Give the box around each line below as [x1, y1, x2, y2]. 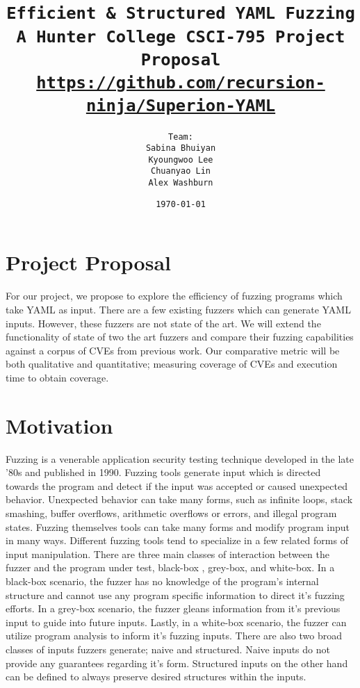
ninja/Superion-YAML [85, 96, 276, 116]
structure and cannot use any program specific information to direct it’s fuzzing [6, 587, 345, 602]
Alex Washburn [148, 178, 213, 188]
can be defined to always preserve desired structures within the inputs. [6, 669, 306, 684]
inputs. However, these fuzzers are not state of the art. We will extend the [6, 316, 321, 330]
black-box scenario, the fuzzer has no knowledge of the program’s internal [6, 574, 319, 588]
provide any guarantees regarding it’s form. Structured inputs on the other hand [6, 655, 348, 670]
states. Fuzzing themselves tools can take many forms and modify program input [6, 519, 350, 534]
